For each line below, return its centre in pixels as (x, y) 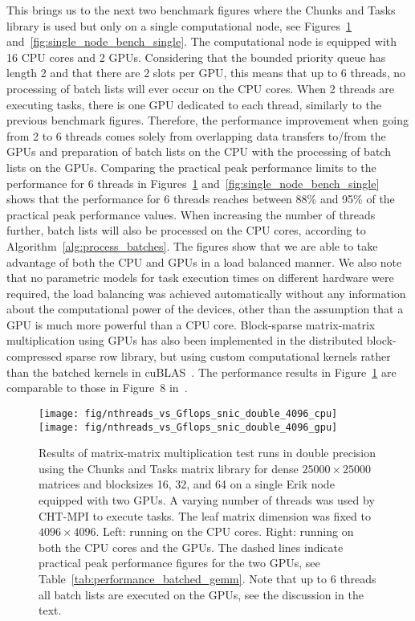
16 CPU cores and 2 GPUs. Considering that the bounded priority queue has (196, 57)
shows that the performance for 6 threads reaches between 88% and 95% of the (201, 199)
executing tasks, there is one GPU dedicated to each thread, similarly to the (194, 104)
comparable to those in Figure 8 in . (97, 388)
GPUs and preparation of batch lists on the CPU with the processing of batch (199, 151)
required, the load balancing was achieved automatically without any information (206, 293)
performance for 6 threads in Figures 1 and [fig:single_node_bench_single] (193, 183)
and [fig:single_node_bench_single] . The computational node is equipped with (202, 41)
